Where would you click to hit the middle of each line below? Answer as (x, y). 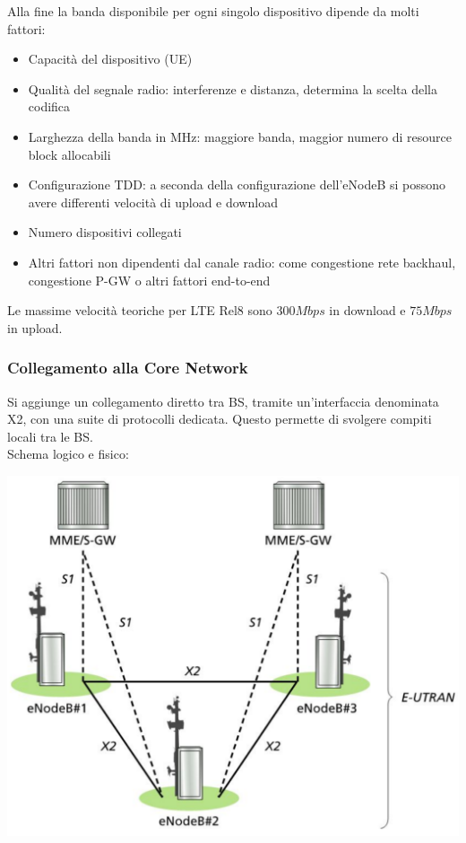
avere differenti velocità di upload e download (153, 202)
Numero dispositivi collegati (105, 232)
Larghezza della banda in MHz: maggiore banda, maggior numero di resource (240, 136)
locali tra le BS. (50, 436)
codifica (49, 106)
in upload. (35, 327)
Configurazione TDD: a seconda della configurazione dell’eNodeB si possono (237, 184)
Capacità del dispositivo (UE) (110, 59)
